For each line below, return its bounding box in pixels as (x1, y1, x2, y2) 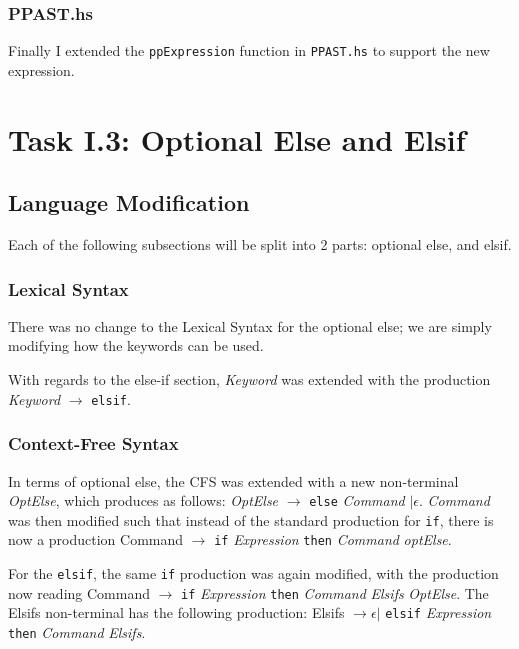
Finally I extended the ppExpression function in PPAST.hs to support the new (8, 40, 490, 61)
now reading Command (8, 582, 150, 603)
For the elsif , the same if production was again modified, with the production (8, 563, 499, 584)
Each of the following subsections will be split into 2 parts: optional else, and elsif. (8, 234, 512, 255)
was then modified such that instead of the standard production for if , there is (8, 509, 494, 530)
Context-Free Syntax (8, 431, 179, 456)
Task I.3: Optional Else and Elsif (8, 118, 466, 159)
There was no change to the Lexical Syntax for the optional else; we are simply (8, 315, 492, 336)
